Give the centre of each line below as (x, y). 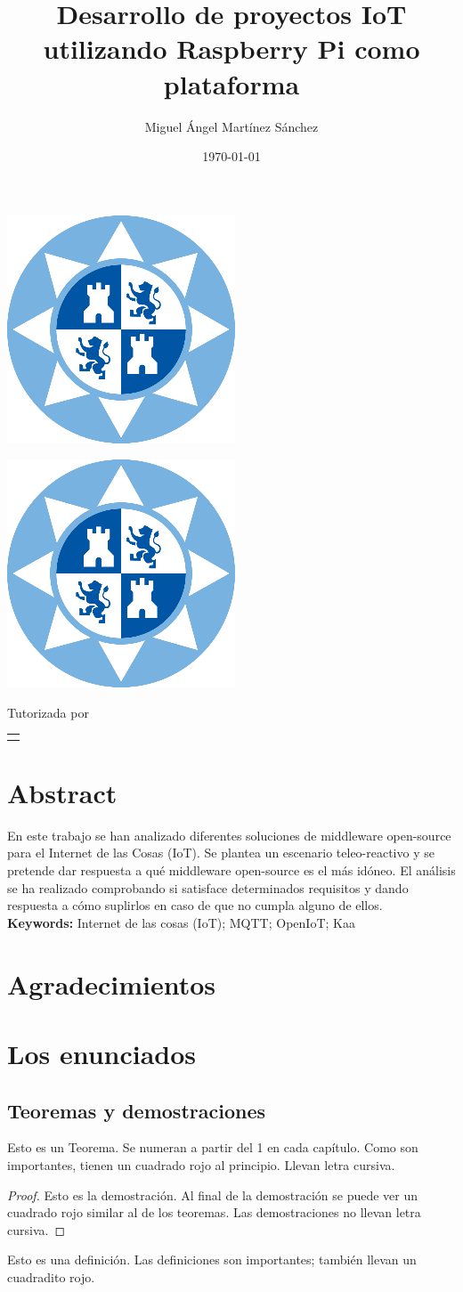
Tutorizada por (48, 712)
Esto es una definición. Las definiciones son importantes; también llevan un (212, 1259)
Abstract (62, 792)
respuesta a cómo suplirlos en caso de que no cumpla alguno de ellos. (195, 905)
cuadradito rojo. (51, 1276)
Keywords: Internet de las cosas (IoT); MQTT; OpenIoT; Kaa (181, 922)
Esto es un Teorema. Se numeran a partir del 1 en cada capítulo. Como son (213, 1147)
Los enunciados (102, 1053)
